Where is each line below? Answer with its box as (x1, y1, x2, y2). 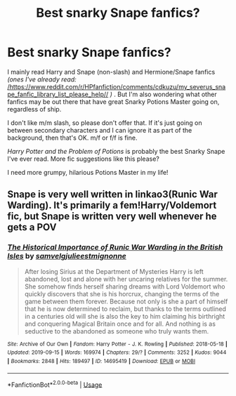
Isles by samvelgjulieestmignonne (7, 251, 126, 261)
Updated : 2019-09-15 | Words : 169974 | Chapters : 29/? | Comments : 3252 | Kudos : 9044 (7, 349, 227, 356)
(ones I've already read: (7, 75, 77, 84)
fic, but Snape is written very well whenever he (7, 211, 217, 223)
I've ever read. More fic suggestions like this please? (7, 154, 159, 163)
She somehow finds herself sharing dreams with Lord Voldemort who (24, 282, 225, 291)
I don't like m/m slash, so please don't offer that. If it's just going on (7, 118, 202, 127)
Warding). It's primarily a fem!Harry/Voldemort (7, 199, 217, 211)
